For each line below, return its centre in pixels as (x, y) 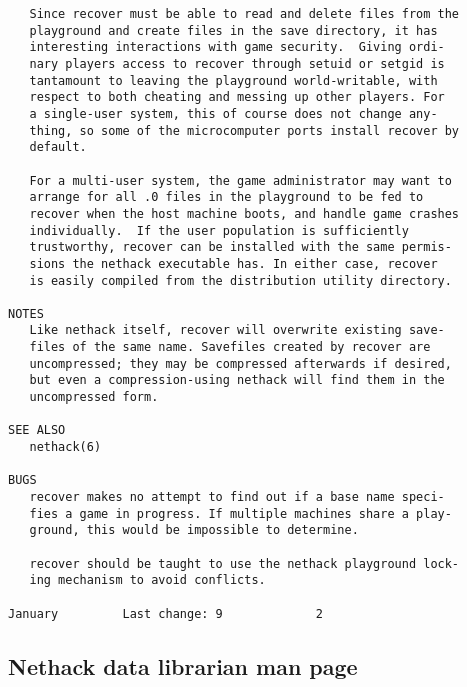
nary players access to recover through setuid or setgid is (237, 63)
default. (58, 147)
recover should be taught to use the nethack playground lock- (244, 563)
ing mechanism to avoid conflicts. (147, 580)
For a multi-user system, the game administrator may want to (240, 180)
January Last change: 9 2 (165, 613)
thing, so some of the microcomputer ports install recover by (244, 130)
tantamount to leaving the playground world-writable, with (233, 80)
